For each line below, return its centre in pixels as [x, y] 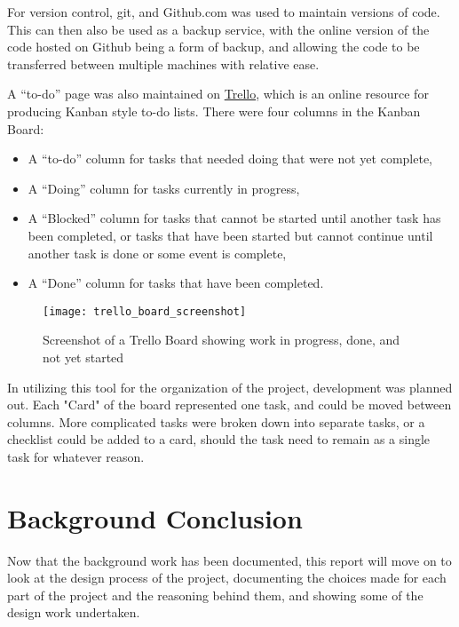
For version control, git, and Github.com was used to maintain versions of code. [224, 12]
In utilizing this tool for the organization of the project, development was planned [230, 387]
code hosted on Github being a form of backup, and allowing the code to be [214, 47]
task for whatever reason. [76, 456]
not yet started [83, 357]
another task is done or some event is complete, [157, 253]
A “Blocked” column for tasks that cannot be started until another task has [234, 218]
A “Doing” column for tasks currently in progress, [164, 188]
